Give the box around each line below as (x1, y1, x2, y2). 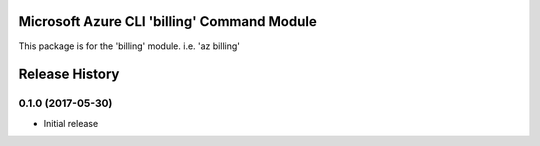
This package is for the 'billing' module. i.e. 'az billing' (18, 40, 240, 52)
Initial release (43, 117, 99, 129)
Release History (18, 66, 120, 83)
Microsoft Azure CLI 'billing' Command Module (18, 13, 317, 30)
